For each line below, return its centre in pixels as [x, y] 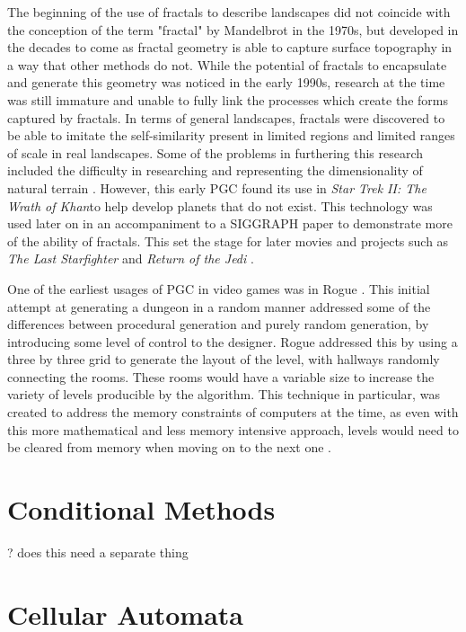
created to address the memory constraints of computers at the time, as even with [233, 412]
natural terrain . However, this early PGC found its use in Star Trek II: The [217, 187]
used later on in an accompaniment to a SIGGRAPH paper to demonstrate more [230, 223]
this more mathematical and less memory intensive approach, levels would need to [233, 429]
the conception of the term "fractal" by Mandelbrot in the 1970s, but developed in [233, 29]
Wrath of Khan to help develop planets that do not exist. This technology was [220, 205]
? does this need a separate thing [98, 552]
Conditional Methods [141, 509]
